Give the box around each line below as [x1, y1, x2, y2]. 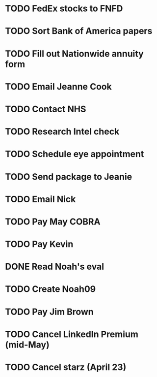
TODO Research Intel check [5, 126, 120, 137]
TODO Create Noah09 [5, 283, 96, 295]
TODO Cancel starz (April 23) [5, 362, 127, 373]
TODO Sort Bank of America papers [5, 26, 153, 37]
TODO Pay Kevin [5, 239, 74, 250]
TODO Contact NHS [5, 103, 86, 115]
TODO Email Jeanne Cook [5, 81, 112, 92]
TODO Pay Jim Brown [5, 306, 94, 317]
